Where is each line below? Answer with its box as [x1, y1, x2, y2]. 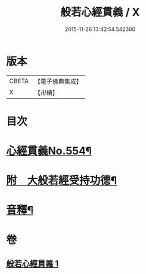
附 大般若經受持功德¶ [6, 174, 117, 187]
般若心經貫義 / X [60, 5, 140, 19]
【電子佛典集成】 [34, 77, 82, 86]
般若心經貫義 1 [6, 258, 59, 269]
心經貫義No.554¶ [6, 144, 92, 158]
